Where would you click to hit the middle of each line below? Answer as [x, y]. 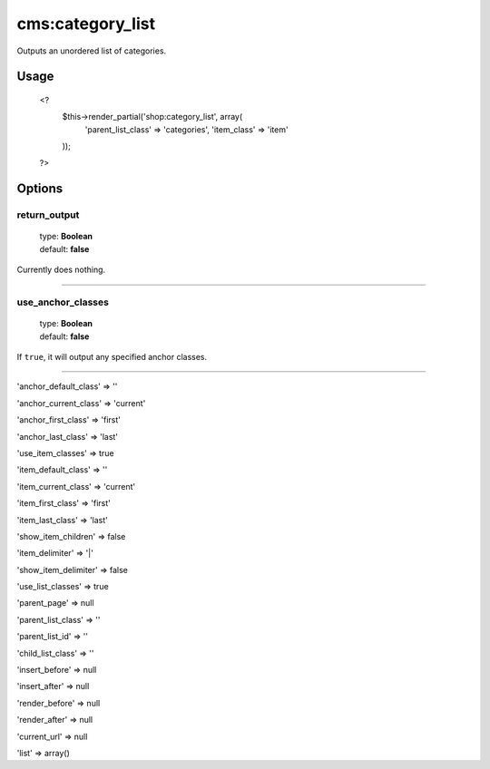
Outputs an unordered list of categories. [92, 51]
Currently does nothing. [61, 270]
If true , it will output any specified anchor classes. [112, 357]
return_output [48, 215]
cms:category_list [86, 24]
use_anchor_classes [63, 302]
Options [40, 189]
